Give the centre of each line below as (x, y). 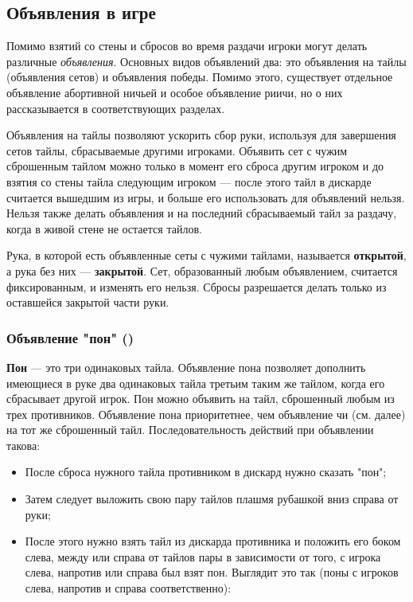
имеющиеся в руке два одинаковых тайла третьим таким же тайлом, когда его (196, 383)
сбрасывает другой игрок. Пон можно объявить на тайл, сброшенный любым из (201, 399)
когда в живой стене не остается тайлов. (104, 228)
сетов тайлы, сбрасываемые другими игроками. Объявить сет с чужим (177, 150)
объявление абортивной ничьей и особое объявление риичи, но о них (175, 92)
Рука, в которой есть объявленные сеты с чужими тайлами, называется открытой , (206, 255)
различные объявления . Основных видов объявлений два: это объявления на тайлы (206, 61)
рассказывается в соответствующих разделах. (116, 108)
